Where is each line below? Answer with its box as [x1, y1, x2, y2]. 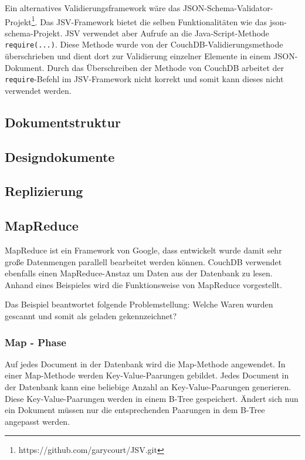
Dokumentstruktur [5, 113, 121, 131]
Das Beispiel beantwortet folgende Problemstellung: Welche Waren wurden [5, 298, 273, 310]
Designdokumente [5, 147, 115, 165]
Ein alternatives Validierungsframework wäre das [5, 2, 181, 13]
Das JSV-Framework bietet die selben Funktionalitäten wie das [40, 15, 267, 28]
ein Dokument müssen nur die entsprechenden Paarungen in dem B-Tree [5, 404, 265, 416]
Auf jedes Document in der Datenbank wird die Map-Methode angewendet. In [5, 357, 286, 370]
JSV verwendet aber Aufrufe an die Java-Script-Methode [65, 26, 269, 39]
